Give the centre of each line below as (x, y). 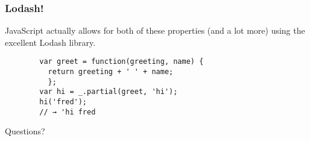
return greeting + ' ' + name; (111, 72)
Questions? (25, 131)
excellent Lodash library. (50, 42)
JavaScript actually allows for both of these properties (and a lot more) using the (155, 30)
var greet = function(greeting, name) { (122, 62)
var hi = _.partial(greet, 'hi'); (109, 92)
